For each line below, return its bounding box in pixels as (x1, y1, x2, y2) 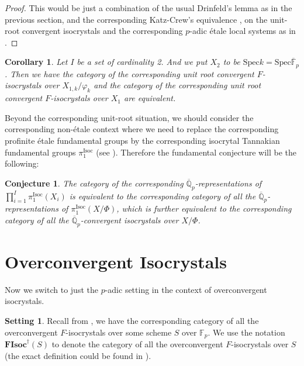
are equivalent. (123, 92, 176, 104)
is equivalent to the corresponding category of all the (69, 189, 256, 202)
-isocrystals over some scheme (65, 326, 172, 338)
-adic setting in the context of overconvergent (105, 283, 267, 295)
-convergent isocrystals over (80, 213, 179, 226)
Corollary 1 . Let (5, 56, 68, 68)
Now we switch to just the (5, 283, 98, 295)
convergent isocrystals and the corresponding (22, 25, 183, 37)
